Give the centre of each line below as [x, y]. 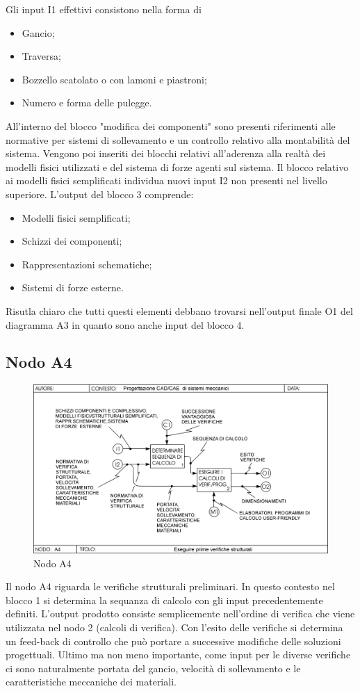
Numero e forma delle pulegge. [87, 103]
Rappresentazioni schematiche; [87, 264]
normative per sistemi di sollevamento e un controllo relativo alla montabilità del [178, 139]
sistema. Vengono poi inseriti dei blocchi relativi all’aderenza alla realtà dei [166, 153]
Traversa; [41, 56]
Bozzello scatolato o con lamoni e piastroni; [114, 79]
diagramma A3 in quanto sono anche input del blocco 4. [125, 324]
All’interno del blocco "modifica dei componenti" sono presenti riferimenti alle [171, 125]
